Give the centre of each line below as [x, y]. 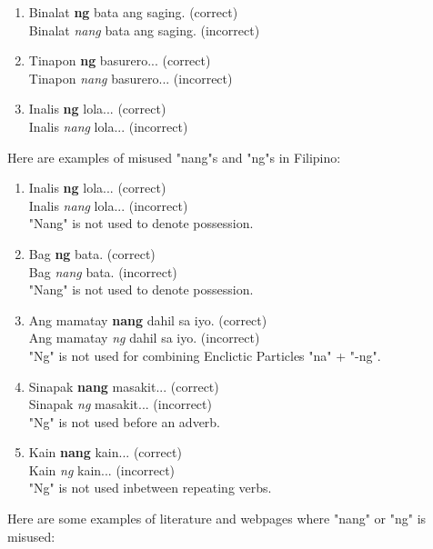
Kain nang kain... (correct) [105, 452]
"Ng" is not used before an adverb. [125, 421]
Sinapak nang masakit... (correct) [124, 386]
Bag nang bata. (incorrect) [103, 271]
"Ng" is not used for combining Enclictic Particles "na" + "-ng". [205, 355]
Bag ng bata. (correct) [92, 253]
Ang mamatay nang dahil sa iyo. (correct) [148, 319]
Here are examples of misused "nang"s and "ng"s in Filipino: [174, 157]
